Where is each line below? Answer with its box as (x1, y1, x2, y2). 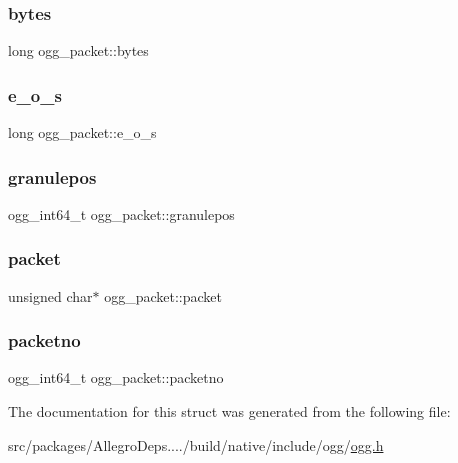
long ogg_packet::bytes (8, 40, 149, 61)
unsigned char (8, 285, 93, 306)
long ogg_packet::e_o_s (8, 122, 157, 143)
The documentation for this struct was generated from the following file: (8, 401, 451, 422)
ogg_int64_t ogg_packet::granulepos (8, 203, 235, 224)
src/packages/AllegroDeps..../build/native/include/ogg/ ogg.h (8, 434, 384, 455)
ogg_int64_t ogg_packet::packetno (8, 367, 224, 388)
